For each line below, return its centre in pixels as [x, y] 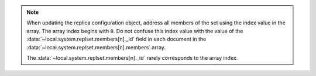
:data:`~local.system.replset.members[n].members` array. [96, 47]
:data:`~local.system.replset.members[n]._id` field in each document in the [116, 39]
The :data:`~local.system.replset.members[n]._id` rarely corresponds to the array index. [132, 57]
